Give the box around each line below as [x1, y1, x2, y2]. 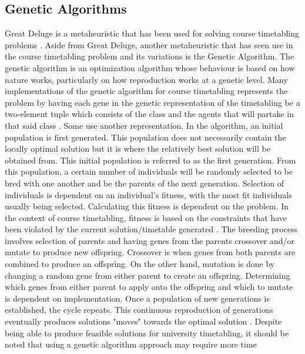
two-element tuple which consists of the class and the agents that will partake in [5, 108, 294, 120]
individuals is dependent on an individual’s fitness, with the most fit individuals [5, 188, 292, 201]
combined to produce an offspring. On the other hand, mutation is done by [5, 258, 275, 270]
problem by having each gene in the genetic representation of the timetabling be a [5, 96, 300, 108]
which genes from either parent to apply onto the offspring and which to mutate [5, 280, 293, 293]
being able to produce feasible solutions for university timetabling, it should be [5, 326, 289, 339]
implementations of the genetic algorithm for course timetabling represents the [5, 85, 288, 97]
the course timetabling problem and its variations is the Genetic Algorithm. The [5, 50, 294, 62]
